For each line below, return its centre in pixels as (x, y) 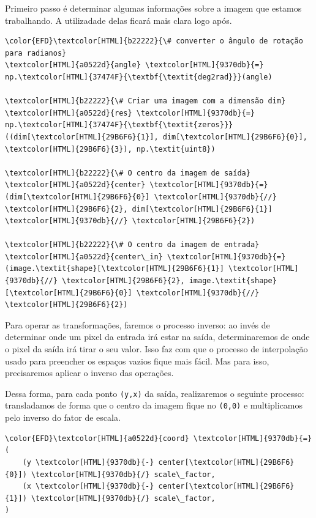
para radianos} (36, 53)
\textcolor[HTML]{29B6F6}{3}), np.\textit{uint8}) (110, 149)
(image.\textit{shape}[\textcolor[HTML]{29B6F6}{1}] (115, 269)
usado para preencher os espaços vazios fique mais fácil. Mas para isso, (137, 361)
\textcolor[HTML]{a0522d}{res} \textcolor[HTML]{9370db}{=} (130, 113)
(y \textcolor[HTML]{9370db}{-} (88, 462)
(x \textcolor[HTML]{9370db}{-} (88, 487)
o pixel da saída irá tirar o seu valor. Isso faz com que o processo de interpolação (156, 349)
